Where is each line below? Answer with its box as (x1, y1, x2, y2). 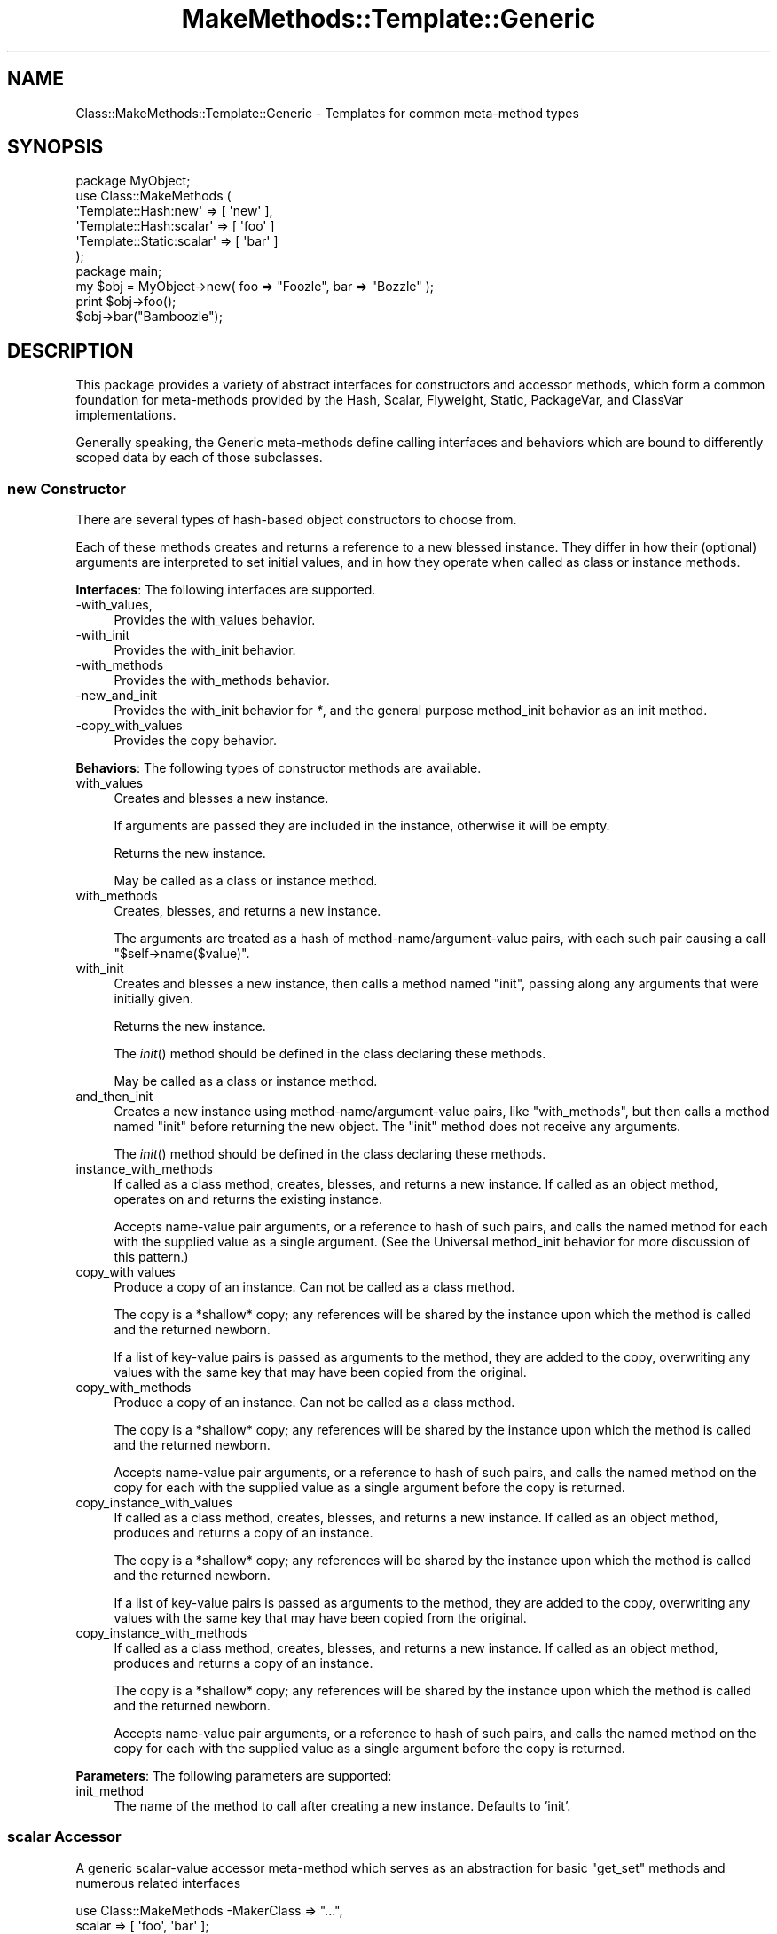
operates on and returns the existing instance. (114, 1191, 382, 1207)
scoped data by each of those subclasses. (75, 450, 323, 466)
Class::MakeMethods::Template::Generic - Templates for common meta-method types (75, 105, 579, 121)
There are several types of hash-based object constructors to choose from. (75, 512, 517, 528)
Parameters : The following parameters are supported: (75, 1768, 392, 1784)
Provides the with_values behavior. (114, 612, 316, 628)
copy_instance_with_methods (75, 1625, 247, 1641)
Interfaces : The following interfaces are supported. (75, 582, 376, 598)
